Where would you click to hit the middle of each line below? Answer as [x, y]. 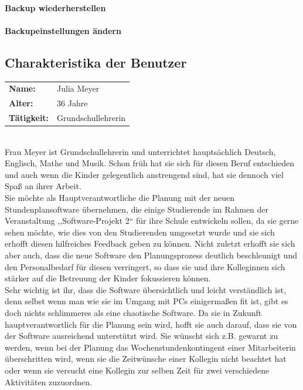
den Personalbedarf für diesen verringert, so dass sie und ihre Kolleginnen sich [145, 266]
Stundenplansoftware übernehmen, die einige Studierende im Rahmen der [137, 209]
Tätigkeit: [29, 118]
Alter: [21, 103]
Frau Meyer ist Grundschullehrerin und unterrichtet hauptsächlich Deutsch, [140, 151]
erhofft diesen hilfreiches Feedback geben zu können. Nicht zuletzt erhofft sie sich [150, 243]
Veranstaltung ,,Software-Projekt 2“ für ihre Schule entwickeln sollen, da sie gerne [152, 221]
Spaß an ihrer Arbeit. [43, 186]
